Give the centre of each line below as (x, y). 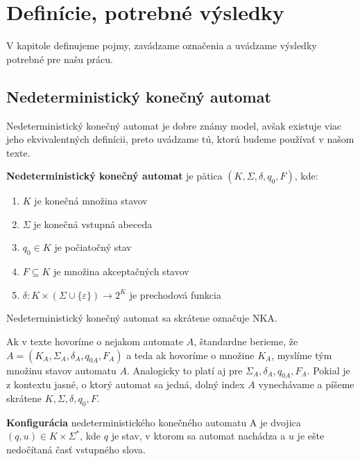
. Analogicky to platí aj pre (185, 370)
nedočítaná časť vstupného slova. (76, 450)
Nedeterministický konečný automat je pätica (114, 176)
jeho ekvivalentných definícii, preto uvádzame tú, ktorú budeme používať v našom (180, 139)
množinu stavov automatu (61, 370)
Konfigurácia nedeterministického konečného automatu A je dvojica (154, 422)
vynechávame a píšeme (306, 384)
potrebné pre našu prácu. (60, 59)
